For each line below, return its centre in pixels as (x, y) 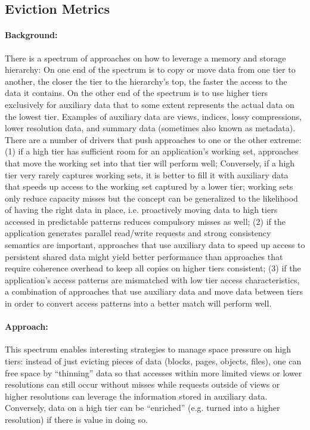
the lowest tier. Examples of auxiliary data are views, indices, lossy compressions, (154, 116)
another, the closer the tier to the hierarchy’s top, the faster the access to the (146, 81)
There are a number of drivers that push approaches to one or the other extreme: (153, 139)
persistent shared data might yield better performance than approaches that (144, 256)
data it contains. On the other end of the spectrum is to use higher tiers (137, 93)
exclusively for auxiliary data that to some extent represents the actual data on (150, 104)
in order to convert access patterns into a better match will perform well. (138, 303)
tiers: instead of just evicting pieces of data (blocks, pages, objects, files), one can (153, 361)
